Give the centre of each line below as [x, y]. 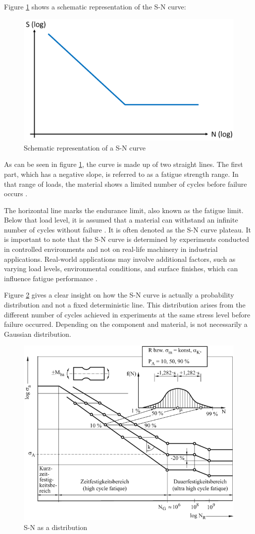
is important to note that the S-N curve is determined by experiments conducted [127, 239]
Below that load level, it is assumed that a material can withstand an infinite [121, 220]
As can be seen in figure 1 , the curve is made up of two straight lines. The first [124, 164]
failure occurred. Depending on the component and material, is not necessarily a [126, 324]
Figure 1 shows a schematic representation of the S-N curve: [95, 6]
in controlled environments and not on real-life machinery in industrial [111, 249]
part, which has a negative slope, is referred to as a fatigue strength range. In [121, 174]
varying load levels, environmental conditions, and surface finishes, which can [121, 268]
